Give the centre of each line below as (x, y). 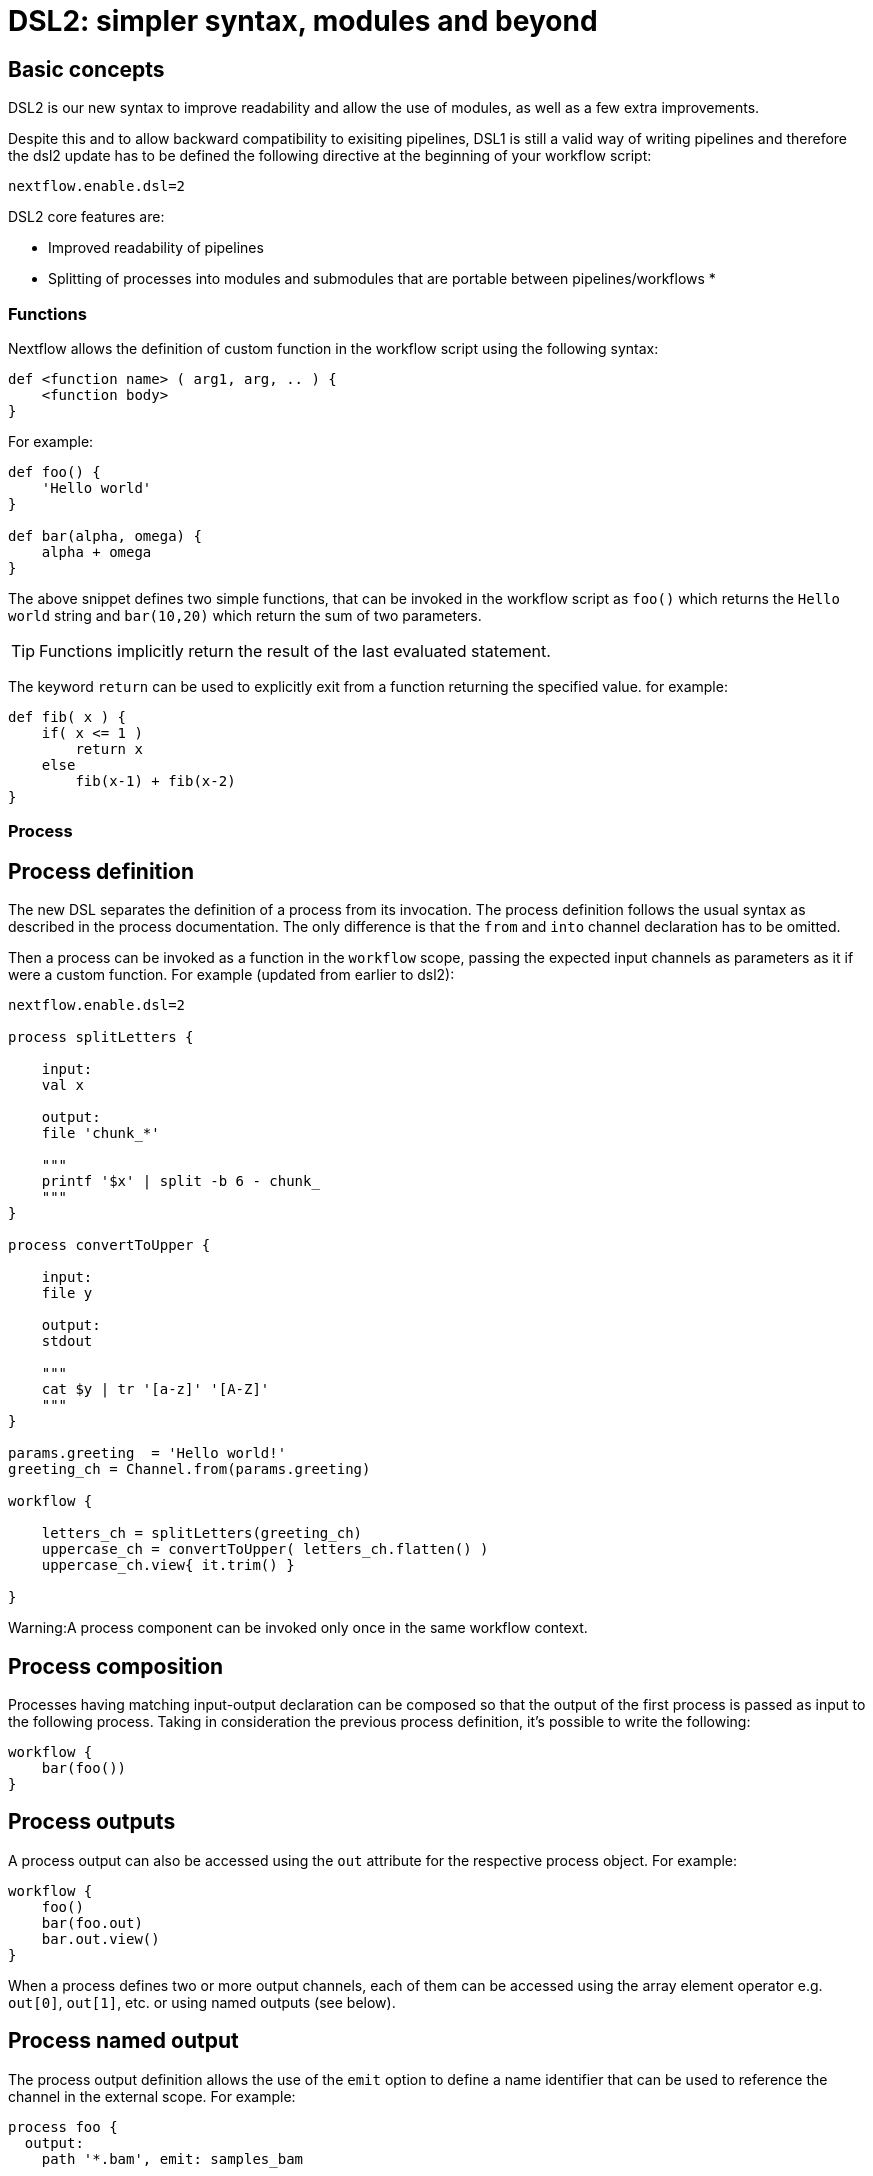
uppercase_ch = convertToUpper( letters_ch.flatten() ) (265, 1549)
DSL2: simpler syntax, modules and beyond (303, 21)
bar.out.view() (100, 1938)
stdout (67, 1341)
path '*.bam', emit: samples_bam (172, 2158)
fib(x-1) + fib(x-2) (155, 780)
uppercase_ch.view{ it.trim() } (168, 1565)
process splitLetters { (101, 1037)
